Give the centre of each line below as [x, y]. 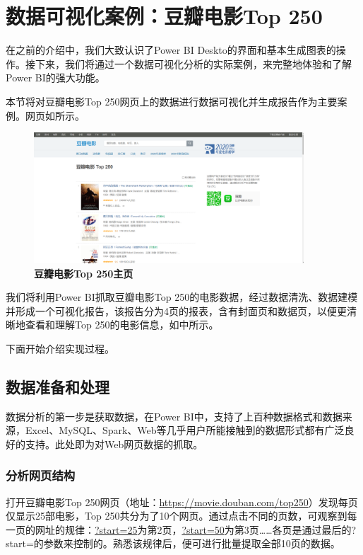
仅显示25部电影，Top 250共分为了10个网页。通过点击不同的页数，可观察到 [177, 516]
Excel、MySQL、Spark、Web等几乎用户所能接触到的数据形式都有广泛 [185, 430]
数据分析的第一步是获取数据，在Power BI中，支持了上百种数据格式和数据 [174, 416]
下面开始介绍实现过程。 [60, 348]
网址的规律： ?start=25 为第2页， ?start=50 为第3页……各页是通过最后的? [196, 529]
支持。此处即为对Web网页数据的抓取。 [114, 444]
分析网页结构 [41, 475]
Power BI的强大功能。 [55, 78]
